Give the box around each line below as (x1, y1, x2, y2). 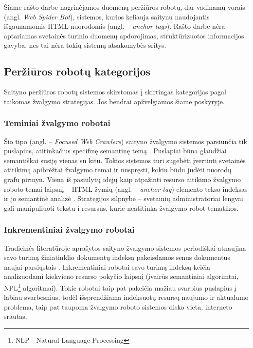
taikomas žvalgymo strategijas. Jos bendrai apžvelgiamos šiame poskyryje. (4, 96, 225, 106)
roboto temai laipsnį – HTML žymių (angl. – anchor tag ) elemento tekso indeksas (4, 183, 248, 194)
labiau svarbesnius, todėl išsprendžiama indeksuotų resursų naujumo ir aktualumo (4, 292, 249, 302)
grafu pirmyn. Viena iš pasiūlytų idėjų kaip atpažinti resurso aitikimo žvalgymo (4, 174, 241, 184)
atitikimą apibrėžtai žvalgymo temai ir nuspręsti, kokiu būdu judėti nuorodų (4, 165, 232, 175)
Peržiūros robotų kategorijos (4, 64, 151, 79)
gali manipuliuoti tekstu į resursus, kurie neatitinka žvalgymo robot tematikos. (4, 202, 239, 213)
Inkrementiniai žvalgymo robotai (4, 223, 135, 236)
